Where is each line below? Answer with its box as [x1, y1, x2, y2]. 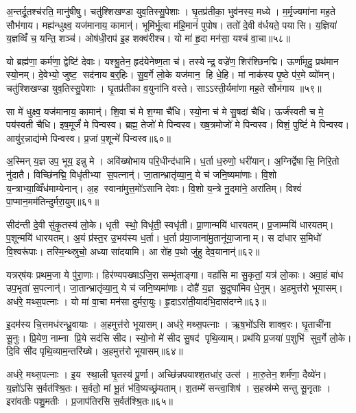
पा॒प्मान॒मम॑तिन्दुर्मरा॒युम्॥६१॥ [6, 194, 99, 209]
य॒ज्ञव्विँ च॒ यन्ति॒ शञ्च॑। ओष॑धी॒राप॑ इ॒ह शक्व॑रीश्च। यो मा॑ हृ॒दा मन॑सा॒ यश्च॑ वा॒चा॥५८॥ [6, 31, 290, 45]
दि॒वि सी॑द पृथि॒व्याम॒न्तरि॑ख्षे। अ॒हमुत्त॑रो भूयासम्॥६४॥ [6, 344, 183, 358]
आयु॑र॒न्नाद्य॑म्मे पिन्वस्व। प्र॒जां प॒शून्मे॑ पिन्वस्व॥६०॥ [6, 130, 171, 145]
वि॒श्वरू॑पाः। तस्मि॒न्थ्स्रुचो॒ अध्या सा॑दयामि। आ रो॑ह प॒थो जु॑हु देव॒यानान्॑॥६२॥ [6, 244, 260, 258]
